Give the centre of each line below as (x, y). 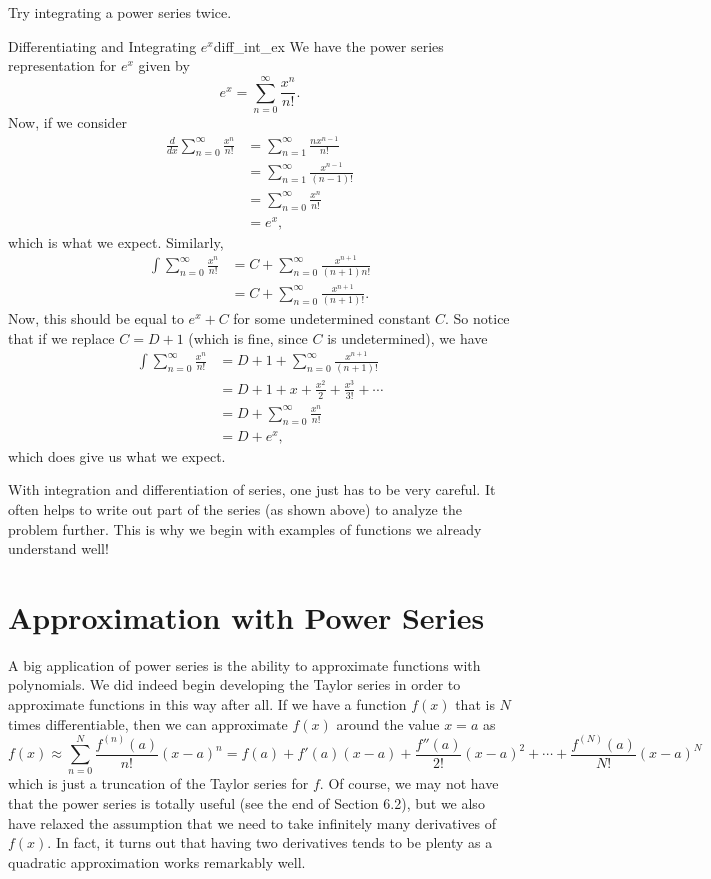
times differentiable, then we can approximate (148, 723)
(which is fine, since (248, 337)
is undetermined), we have (407, 337)
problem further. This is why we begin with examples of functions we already (245, 528)
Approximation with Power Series (246, 616)
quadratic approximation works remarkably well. (157, 861)
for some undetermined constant (332, 318)
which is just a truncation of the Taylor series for (158, 783)
